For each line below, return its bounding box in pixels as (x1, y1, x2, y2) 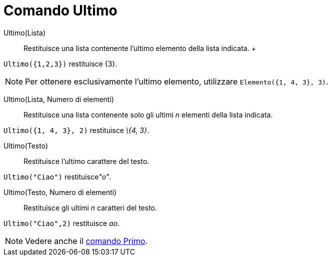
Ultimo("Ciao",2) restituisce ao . (3, 218, 120, 227)
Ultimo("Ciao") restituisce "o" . (3, 172, 111, 181)
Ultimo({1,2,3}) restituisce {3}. (3, 59, 117, 68)
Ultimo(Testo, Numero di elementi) (3, 187, 117, 196)
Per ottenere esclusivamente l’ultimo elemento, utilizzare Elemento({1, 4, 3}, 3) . (25, 76, 328, 86)
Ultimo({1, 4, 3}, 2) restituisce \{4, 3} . (3, 125, 149, 134)
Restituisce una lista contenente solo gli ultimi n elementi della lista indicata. (23, 110, 273, 119)
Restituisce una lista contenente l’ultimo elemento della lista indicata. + (23, 43, 256, 52)
